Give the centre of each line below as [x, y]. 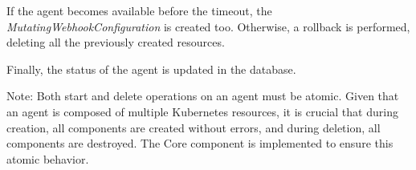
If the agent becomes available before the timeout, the [139, 10]
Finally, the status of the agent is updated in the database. [151, 69]
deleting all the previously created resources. [116, 42]
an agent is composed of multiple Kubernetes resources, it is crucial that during [202, 111]
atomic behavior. [48, 158]
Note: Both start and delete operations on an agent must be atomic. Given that [203, 96]
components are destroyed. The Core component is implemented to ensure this [200, 143]
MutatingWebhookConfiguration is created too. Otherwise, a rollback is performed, [208, 26]
